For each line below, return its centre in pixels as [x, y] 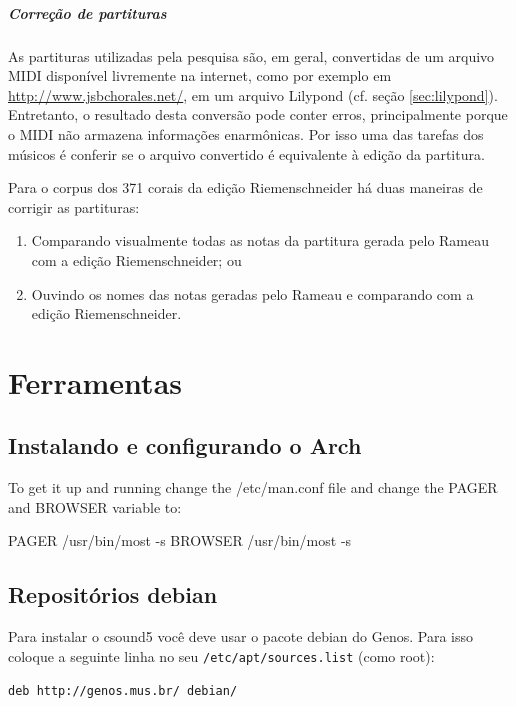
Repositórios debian [113, 594]
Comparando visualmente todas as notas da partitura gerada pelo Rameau [260, 240]
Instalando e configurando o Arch [185, 445]
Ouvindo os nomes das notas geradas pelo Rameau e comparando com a [252, 293]
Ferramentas [95, 381]
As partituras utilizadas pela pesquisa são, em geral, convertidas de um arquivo [251, 55]
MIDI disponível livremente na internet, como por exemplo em [200, 75]
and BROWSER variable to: [95, 506]
